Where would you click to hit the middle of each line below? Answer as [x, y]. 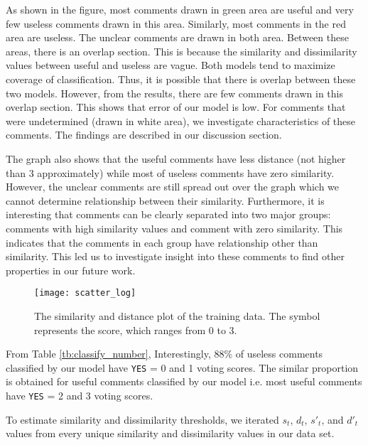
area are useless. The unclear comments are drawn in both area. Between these [177, 37]
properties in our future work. [71, 270]
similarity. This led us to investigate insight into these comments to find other [175, 256]
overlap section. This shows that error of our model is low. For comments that [176, 107]
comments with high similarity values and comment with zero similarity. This [174, 228]
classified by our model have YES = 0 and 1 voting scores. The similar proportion [182, 367]
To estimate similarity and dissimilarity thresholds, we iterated [142, 419]
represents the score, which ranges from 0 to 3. [136, 329]
